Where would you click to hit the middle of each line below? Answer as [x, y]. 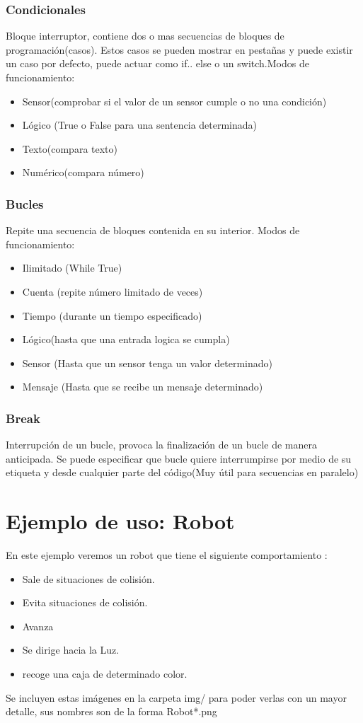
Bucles [25, 203]
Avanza [38, 626]
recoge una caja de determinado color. [105, 674]
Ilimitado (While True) [72, 268]
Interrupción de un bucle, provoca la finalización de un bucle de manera [162, 445]
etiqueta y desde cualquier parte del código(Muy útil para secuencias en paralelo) [182, 472]
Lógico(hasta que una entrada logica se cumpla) [126, 339]
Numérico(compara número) [83, 172]
